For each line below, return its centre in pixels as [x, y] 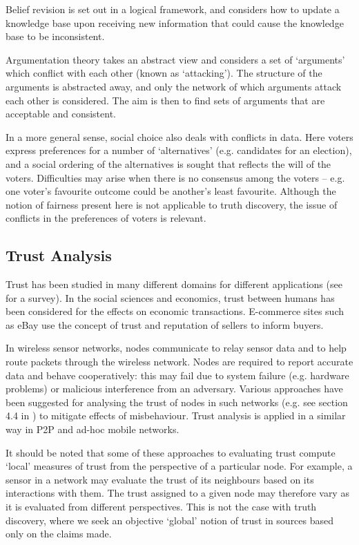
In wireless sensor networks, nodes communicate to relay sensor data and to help [176, 348]
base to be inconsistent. [55, 36]
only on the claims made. [59, 534]
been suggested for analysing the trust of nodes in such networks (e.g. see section [177, 402]
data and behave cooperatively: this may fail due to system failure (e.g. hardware [177, 375]
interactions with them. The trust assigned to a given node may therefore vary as [177, 493]
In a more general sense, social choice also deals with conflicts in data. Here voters [179, 136]
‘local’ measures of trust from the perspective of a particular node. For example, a [179, 466]
